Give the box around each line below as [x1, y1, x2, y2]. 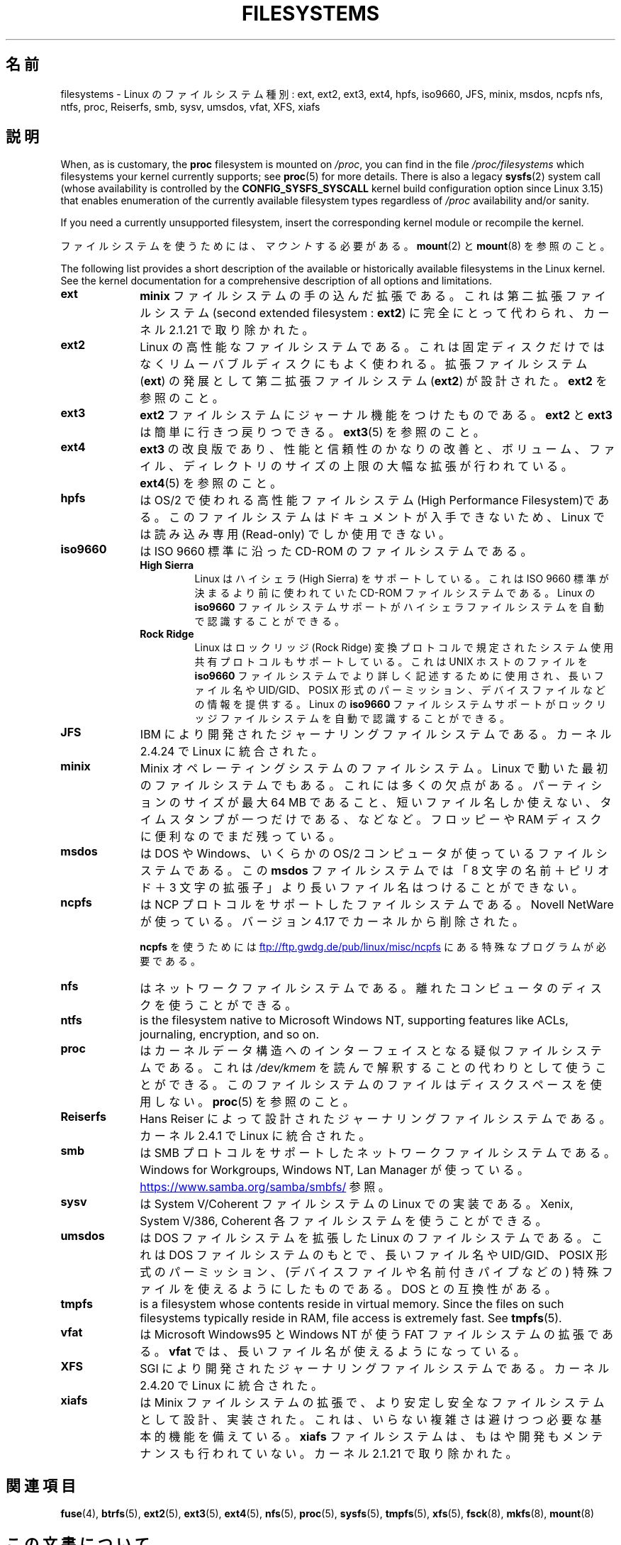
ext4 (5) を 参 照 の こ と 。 [140, 476, 282, 491]
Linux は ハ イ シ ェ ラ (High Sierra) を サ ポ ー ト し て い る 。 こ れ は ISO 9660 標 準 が [194, 572, 609, 585]
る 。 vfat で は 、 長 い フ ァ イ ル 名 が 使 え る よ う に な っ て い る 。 [140, 1344, 525, 1359]
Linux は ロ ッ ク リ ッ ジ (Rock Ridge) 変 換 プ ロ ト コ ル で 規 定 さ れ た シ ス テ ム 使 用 [194, 641, 614, 654]
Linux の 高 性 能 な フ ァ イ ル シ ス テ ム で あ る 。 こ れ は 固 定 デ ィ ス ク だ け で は [140, 340, 605, 355]
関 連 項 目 [6, 1476, 76, 1495]
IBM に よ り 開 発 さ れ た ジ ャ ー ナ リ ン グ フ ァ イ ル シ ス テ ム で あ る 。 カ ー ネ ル [140, 727, 612, 742]
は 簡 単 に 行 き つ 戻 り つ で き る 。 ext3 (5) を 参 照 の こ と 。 [140, 425, 485, 440]
